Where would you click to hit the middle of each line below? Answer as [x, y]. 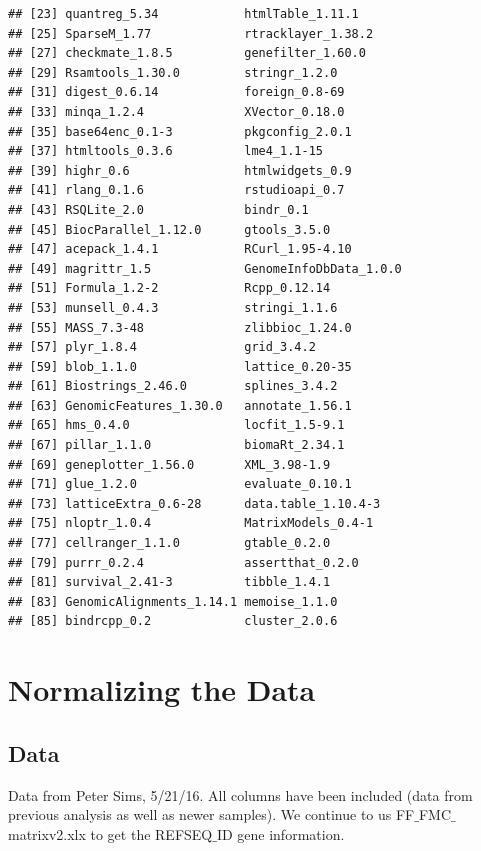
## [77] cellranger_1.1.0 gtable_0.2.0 [169, 543]
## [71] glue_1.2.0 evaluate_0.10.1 [180, 484]
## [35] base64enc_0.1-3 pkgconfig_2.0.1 [180, 131]
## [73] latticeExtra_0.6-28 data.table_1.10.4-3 [194, 503]
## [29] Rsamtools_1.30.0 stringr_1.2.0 [173, 72]
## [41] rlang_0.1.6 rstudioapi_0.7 [176, 190]
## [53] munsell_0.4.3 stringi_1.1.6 [173, 307]
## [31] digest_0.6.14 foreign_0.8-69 [176, 92]
